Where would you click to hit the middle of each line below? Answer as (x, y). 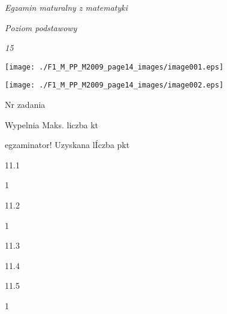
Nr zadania (25, 105)
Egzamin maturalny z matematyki (66, 7)
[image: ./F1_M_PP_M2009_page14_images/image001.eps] (114, 67)
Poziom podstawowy (41, 27)
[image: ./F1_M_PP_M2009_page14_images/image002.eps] (114, 85)
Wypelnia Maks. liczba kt (52, 124)
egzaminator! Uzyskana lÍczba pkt (67, 145)
